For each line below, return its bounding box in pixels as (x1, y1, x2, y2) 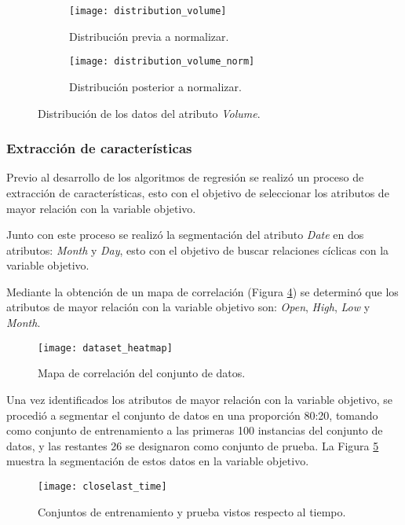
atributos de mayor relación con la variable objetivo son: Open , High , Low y (6, 299, 370, 315)
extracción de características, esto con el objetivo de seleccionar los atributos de (6, 184, 389, 200)
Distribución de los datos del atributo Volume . (38, 105, 261, 121)
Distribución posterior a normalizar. (69, 78, 242, 94)
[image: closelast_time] (38, 480, 167, 492)
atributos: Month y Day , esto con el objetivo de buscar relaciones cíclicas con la (6, 241, 389, 258)
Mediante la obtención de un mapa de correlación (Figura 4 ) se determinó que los (6, 283, 399, 299)
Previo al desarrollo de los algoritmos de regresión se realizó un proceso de (6, 169, 364, 185)
